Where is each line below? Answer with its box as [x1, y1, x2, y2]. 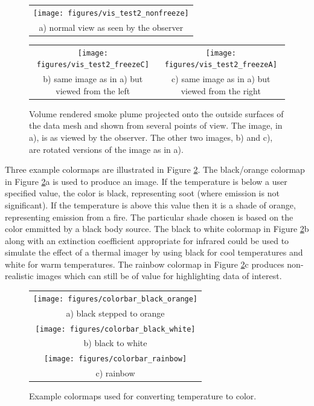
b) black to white [83, 337, 147, 349]
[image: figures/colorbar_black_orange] [33, 294, 198, 303]
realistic [5, 269, 34, 282]
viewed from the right [181, 84, 261, 97]
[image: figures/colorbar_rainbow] [43, 355, 187, 364]
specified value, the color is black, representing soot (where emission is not [5, 187, 280, 199]
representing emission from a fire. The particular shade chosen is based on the [5, 210, 293, 223]
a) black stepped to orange [66, 306, 165, 319]
